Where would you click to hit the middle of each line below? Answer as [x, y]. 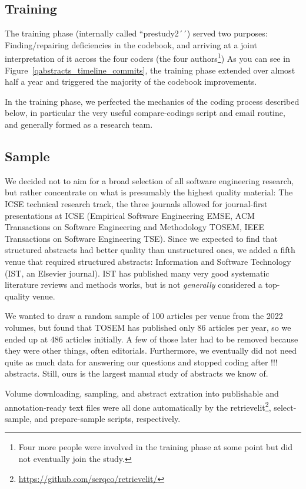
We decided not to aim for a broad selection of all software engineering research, [149, 180]
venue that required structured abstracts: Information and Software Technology [148, 261]
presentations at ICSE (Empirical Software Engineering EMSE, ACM [130, 215]
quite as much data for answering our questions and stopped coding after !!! [141, 362]
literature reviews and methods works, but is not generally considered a [134, 285]
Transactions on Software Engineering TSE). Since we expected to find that [141, 238]
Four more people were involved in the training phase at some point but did [156, 447]
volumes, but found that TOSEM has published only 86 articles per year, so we [148, 327]
